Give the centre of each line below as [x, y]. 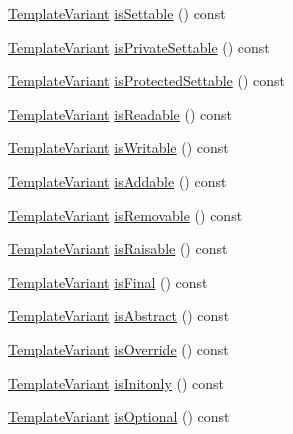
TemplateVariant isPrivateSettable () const [139, 46]
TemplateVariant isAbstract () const [119, 315]
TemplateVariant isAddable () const [117, 180]
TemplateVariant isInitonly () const [116, 382]
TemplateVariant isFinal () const [108, 281]
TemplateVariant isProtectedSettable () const [146, 80]
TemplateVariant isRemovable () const [125, 214]
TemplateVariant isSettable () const [117, 13]
